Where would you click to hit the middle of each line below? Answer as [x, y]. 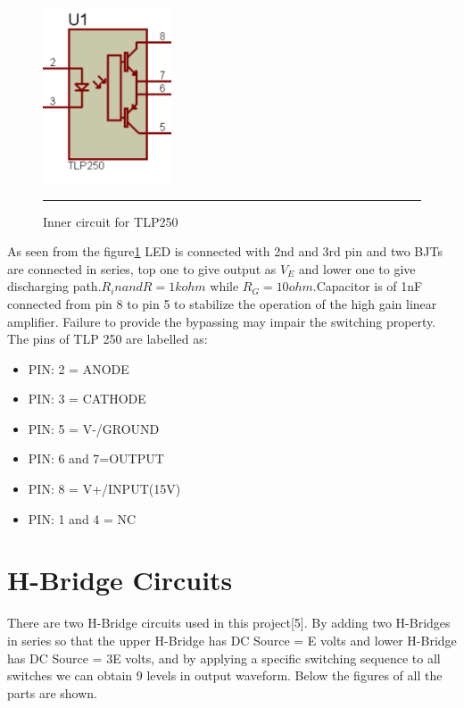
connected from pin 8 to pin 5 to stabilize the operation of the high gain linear [222, 303]
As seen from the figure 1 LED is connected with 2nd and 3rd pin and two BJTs [225, 251]
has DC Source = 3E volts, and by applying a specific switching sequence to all [224, 658]
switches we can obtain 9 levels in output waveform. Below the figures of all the [225, 675]
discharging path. [54, 286]
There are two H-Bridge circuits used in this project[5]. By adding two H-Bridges [229, 623]
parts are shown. [52, 692]
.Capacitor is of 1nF [368, 286]
